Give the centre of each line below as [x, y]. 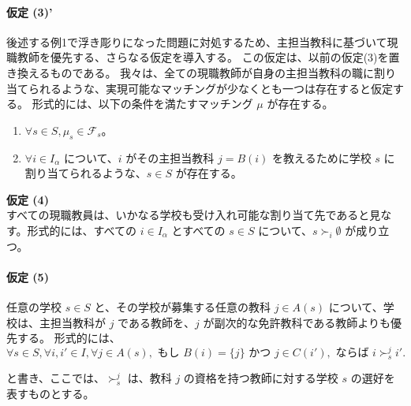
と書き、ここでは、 [56, 378]
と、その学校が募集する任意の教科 [183, 306]
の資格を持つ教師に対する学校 [261, 378]
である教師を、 [156, 322]
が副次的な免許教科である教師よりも [297, 322]
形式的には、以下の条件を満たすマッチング [142, 104]
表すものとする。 [50, 393]
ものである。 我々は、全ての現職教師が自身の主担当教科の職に [212, 72]
